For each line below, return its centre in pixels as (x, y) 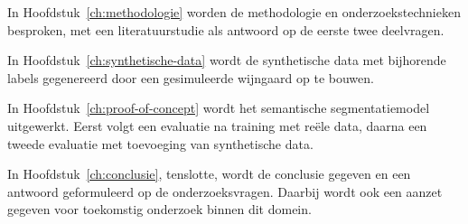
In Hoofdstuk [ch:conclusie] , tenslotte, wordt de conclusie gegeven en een (209, 174)
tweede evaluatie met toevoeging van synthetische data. (160, 143)
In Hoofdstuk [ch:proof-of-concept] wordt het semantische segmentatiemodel (219, 108)
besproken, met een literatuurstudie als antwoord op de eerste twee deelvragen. (226, 29)
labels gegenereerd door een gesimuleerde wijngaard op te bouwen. (191, 77)
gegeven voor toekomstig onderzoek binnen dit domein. (159, 209)
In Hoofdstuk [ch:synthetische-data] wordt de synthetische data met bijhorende (227, 60)
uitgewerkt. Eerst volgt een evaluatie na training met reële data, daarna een (217, 125)
